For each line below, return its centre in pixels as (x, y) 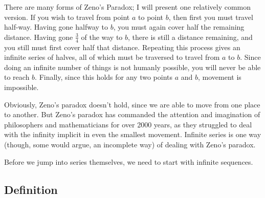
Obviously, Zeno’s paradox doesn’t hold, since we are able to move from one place (132, 104)
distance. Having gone (39, 37)
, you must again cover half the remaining (179, 27)
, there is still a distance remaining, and (190, 37)
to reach (17, 77)
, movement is (220, 77)
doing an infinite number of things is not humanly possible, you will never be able (132, 67)
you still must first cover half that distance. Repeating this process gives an (122, 47)
